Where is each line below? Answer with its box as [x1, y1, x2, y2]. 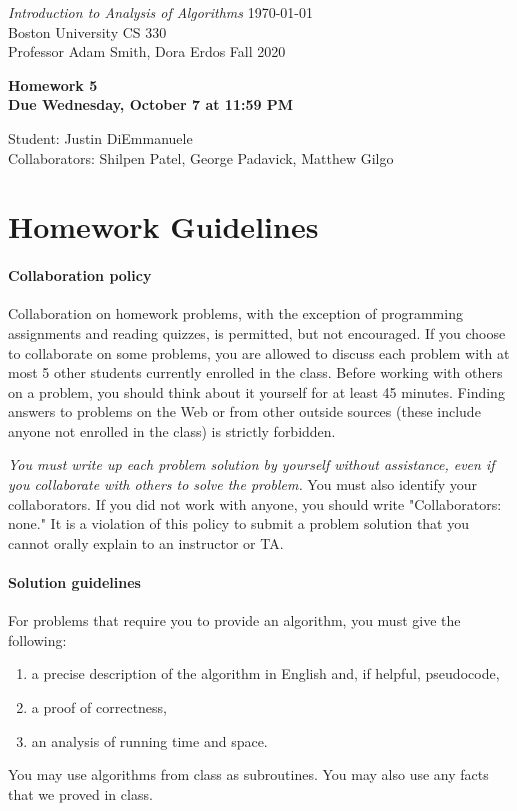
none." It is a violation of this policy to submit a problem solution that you [8, 513, 470, 534]
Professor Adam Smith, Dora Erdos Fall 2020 [8, 41, 286, 62]
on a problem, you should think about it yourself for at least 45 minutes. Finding [8, 381, 505, 402]
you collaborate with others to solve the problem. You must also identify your [8, 474, 478, 495]
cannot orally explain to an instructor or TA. [8, 532, 284, 553]
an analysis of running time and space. [31, 730, 268, 751]
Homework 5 [8, 74, 98, 95]
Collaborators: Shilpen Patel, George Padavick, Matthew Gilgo [8, 147, 394, 168]
